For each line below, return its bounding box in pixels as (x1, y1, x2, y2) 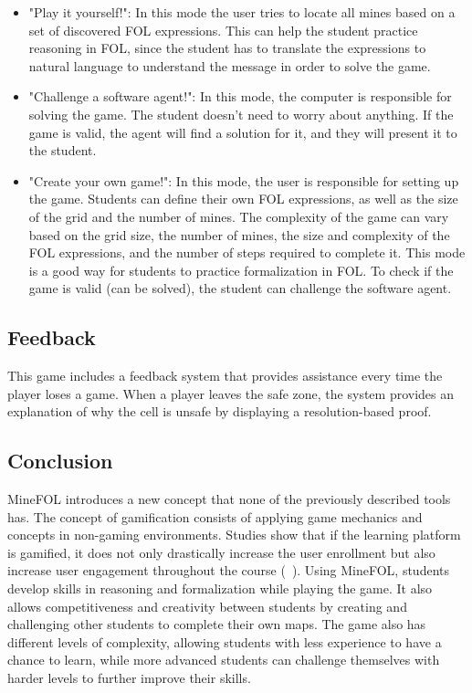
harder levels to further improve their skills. (7, 668, 251, 688)
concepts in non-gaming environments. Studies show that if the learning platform (7, 525, 461, 544)
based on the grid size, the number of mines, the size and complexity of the (28, 225, 450, 244)
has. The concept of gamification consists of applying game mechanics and (7, 507, 423, 526)
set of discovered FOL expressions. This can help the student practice (28, 20, 418, 39)
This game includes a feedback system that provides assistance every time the (7, 366, 443, 385)
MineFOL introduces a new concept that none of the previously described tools (7, 489, 451, 509)
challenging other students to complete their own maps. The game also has (7, 614, 426, 634)
